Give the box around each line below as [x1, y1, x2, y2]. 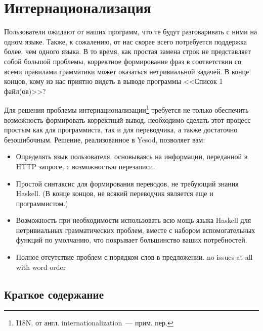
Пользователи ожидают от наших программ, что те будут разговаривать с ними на [4, 26, 257, 37]
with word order [16, 261, 66, 272]
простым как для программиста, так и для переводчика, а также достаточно [4, 124, 238, 135]
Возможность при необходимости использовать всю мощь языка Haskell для [16, 215, 251, 225]
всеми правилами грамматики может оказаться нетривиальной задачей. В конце [4, 66, 249, 76]
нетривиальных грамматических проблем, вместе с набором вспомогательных [16, 224, 255, 235]
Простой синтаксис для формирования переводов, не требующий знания [16, 178, 239, 188]
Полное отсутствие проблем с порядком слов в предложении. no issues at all [16, 252, 253, 262]
